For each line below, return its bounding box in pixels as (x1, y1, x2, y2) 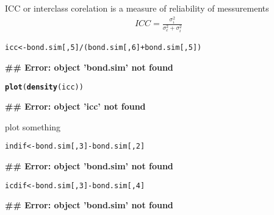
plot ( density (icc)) (5, 82, 84, 91)
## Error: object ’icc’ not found (5, 100, 146, 113)
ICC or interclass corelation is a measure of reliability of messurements (5, 2, 269, 14)
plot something (5, 120, 61, 133)
